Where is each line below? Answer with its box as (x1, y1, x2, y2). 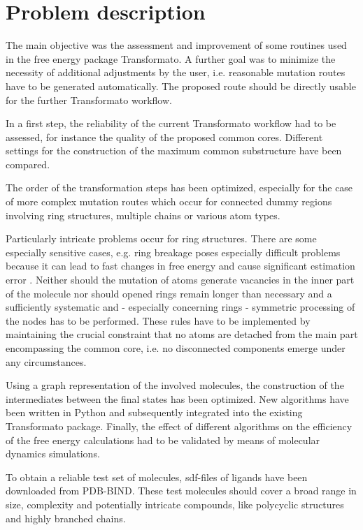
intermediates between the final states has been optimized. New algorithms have (6, 391, 349, 406)
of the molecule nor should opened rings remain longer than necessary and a (6, 286, 332, 300)
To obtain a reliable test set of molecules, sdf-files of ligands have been (6, 469, 308, 484)
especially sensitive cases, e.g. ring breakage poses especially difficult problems (6, 244, 341, 259)
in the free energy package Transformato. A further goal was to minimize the (6, 51, 336, 66)
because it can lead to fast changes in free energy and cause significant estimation (6, 258, 355, 273)
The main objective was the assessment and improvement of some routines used (6, 38, 347, 52)
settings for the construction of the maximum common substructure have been (6, 143, 342, 158)
